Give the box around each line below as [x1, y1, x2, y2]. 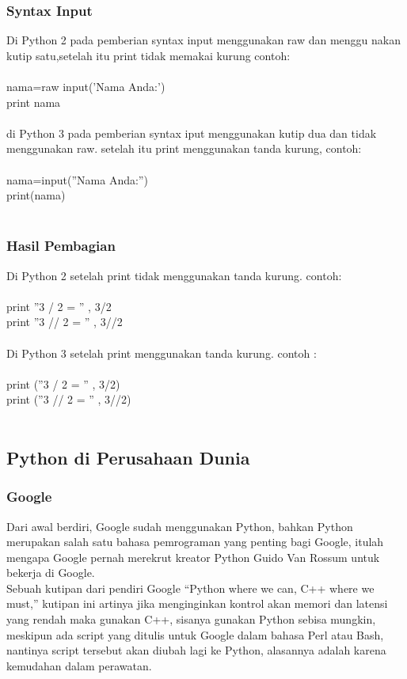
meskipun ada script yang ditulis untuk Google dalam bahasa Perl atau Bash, [6, 626, 384, 643]
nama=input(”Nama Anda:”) [6, 171, 148, 188]
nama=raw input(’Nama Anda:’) [6, 78, 165, 94]
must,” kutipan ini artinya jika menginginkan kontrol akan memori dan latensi [6, 595, 388, 612]
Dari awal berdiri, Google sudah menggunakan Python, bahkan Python [6, 518, 353, 534]
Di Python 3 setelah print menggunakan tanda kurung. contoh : [6, 344, 317, 361]
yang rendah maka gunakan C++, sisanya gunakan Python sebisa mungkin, [6, 611, 376, 628]
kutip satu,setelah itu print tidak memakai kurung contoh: [6, 47, 291, 63]
